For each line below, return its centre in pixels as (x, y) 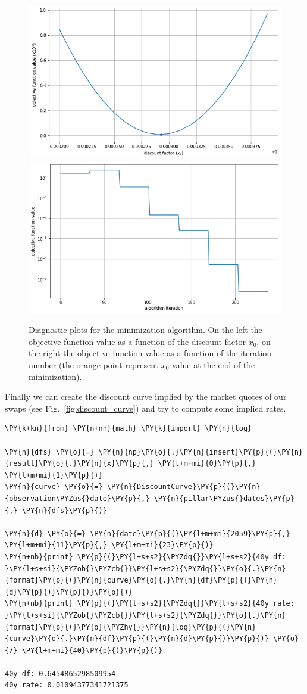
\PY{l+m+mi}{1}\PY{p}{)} (54, 475)
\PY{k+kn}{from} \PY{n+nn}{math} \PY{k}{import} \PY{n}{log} (129, 429)
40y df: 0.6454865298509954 (60, 673)
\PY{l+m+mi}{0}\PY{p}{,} (207, 464)
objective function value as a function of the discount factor (137, 341)
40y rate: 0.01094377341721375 (67, 685)
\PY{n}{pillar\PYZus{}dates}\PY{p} (224, 498)
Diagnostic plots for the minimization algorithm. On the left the (145, 330)
